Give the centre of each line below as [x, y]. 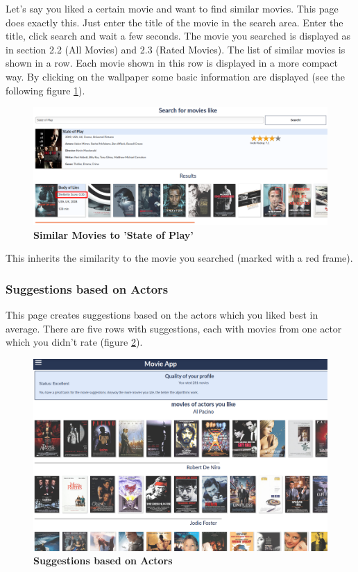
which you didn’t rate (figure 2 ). [74, 342]
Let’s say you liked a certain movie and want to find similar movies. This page [172, 8]
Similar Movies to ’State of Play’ [113, 234]
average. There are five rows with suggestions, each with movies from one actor [174, 328]
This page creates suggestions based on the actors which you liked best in [162, 314]
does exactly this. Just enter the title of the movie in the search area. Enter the [174, 22]
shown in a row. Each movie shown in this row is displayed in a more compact [172, 63]
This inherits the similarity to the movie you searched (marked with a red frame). [179, 258]
